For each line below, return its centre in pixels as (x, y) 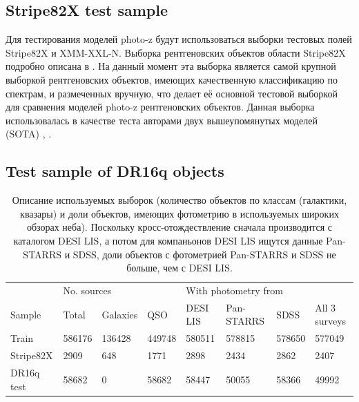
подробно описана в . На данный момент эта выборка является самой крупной (171, 66)
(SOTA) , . (29, 134)
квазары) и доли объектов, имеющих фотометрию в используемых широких (179, 213)
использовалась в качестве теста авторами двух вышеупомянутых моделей (162, 120)
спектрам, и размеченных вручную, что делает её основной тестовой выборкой (172, 93)
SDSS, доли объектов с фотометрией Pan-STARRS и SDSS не (204, 254)
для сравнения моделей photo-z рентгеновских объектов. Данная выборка (160, 107)
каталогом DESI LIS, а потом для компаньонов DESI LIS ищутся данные (168, 240)
